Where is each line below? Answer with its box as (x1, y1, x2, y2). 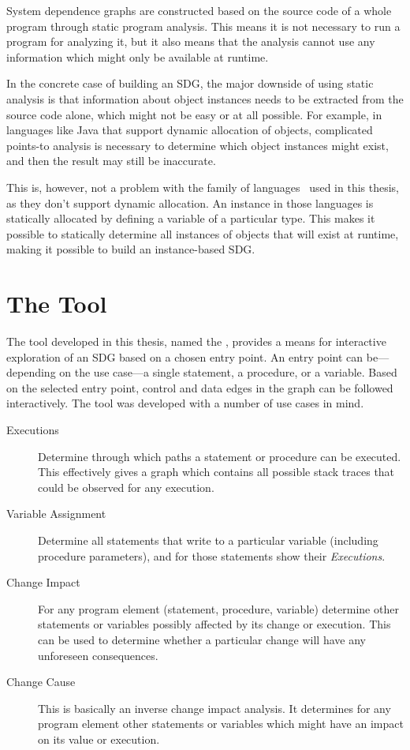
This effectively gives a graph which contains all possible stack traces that (38, 463, 395, 480)
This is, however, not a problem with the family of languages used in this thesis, (6, 178, 399, 195)
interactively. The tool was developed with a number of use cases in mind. (6, 395, 364, 411)
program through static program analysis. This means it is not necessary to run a (6, 17, 401, 34)
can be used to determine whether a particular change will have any (38, 631, 366, 647)
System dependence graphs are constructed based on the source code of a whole (6, 2, 392, 18)
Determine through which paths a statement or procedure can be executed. (38, 448, 401, 464)
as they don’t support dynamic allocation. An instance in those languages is (6, 194, 374, 211)
